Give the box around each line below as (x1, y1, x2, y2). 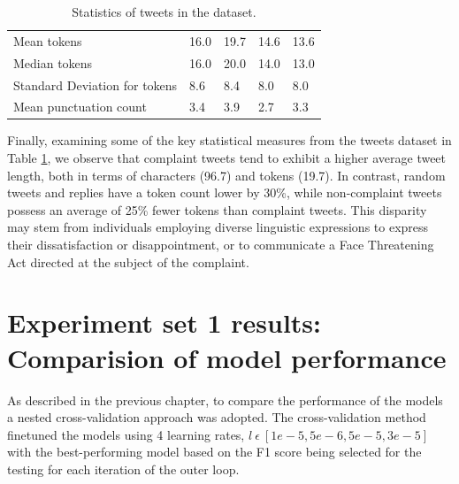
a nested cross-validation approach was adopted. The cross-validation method (7, 408, 426, 426)
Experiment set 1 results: (7, 304, 321, 341)
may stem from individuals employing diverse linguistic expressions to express (7, 218, 429, 236)
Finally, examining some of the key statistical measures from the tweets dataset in (7, 131, 452, 150)
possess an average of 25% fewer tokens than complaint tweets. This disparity (7, 200, 427, 219)
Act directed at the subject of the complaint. (7, 252, 249, 271)
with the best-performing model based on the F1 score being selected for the (7, 442, 422, 461)
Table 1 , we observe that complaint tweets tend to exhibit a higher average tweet (7, 149, 447, 167)
